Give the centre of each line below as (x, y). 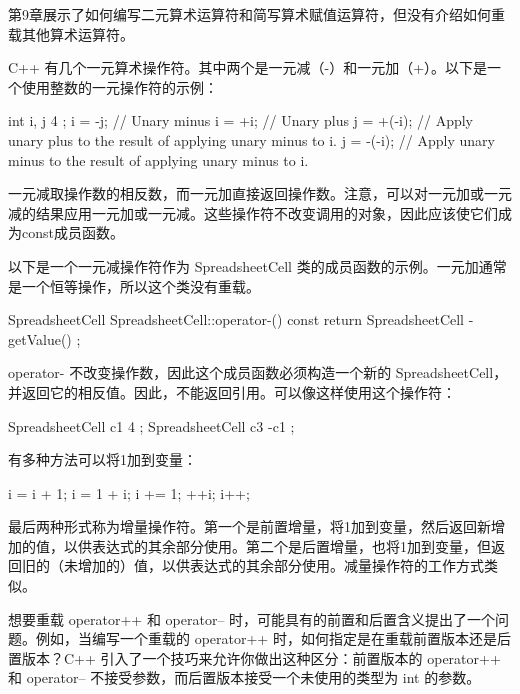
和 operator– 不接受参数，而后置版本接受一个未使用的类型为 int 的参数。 (244, 677)
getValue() (40, 338)
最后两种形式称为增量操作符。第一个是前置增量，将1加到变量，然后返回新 (249, 526)
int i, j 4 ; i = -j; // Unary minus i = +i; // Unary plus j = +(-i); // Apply (241, 120)
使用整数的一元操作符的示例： (119, 86)
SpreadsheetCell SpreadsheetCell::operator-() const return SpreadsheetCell (236, 319)
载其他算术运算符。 (71, 33)
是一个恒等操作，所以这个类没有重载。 (134, 285)
